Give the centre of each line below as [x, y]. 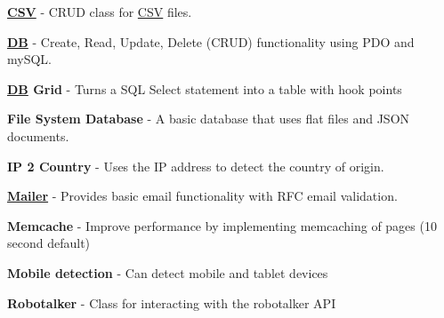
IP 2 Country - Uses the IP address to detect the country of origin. [196, 166]
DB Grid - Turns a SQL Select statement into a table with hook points [205, 88]
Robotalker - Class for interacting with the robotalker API [172, 302]
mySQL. [29, 59]
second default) [49, 243]
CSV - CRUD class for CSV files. [100, 12]
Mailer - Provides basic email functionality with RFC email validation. [202, 196]
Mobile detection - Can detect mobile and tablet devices [168, 272]
